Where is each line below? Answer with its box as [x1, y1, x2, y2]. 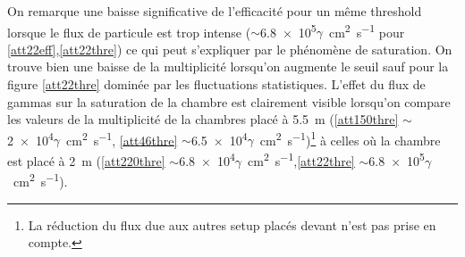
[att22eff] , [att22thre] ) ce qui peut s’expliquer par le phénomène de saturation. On [7, 39, 452, 58]
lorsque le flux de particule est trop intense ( [7, 22, 251, 41]
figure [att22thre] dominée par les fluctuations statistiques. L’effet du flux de [7, 75, 426, 94]
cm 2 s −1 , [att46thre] [66, 128, 178, 149]
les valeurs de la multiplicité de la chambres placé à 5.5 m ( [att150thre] [7, 110, 399, 128]
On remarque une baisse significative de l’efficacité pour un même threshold [7, 2, 422, 20]
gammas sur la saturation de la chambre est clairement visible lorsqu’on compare [7, 92, 451, 111]
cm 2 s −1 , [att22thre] [248, 149, 355, 170]
